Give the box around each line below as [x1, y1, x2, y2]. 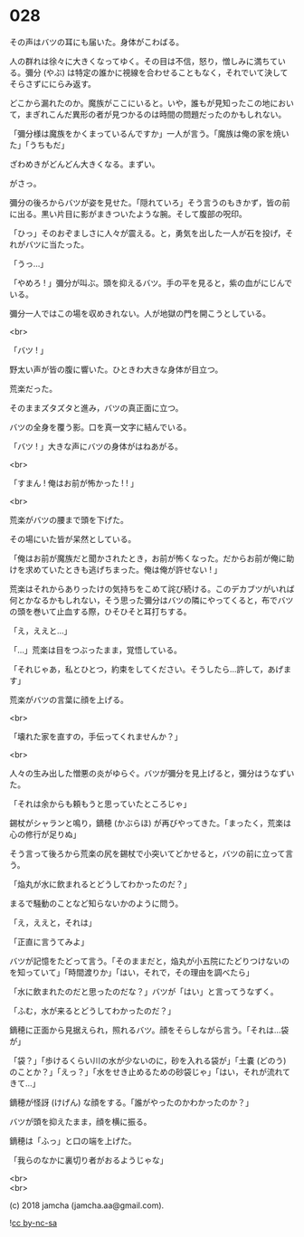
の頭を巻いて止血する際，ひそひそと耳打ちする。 [9, 605, 192, 616]
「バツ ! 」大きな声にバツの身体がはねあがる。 [9, 441, 183, 452]
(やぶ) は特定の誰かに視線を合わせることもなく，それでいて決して [43, 67, 289, 78]
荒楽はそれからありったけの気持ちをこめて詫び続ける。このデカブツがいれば [9, 583, 295, 594]
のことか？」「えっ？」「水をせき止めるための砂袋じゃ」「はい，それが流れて [9, 1066, 291, 1077]
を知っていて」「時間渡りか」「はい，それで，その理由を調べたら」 [9, 966, 254, 977]
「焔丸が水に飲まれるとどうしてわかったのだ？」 [9, 879, 192, 890]
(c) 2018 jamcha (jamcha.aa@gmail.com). [9, 1200, 165, 1211]
